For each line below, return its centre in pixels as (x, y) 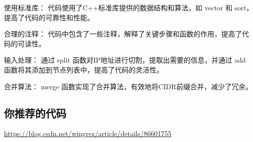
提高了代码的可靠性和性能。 (49, 17)
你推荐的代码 (35, 113)
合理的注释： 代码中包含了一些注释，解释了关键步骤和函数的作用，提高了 (123, 34)
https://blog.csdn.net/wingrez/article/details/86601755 (88, 133)
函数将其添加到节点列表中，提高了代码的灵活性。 (84, 69)
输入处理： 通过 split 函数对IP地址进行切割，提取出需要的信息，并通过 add (125, 60)
